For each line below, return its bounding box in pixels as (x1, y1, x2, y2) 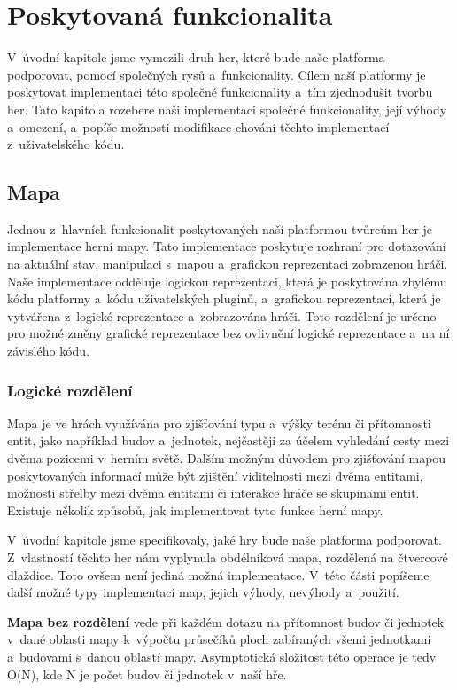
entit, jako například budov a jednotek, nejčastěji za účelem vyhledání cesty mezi (7, 431, 450, 450)
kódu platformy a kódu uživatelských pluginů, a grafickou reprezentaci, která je (7, 289, 441, 308)
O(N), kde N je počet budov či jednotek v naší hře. (7, 664, 287, 683)
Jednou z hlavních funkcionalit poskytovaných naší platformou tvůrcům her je (7, 219, 433, 238)
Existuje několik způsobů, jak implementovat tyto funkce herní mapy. (7, 500, 383, 519)
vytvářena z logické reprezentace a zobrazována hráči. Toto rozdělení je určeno (7, 306, 437, 325)
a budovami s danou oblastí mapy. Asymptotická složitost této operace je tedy (7, 647, 437, 665)
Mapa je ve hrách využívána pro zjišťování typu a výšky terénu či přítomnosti (7, 413, 431, 432)
